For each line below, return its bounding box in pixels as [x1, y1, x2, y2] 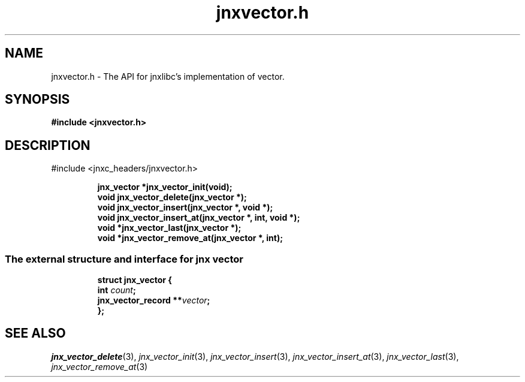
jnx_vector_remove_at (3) [51, 361, 148, 372]
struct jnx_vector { [97, 275, 172, 285]
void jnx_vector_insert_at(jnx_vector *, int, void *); [97, 212, 300, 223]
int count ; [97, 285, 136, 296]
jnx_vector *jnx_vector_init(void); [97, 182, 233, 192]
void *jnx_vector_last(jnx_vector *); [97, 222, 242, 233]
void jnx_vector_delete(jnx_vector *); [97, 192, 247, 203]
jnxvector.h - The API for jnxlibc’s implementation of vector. [51, 71, 285, 82]
